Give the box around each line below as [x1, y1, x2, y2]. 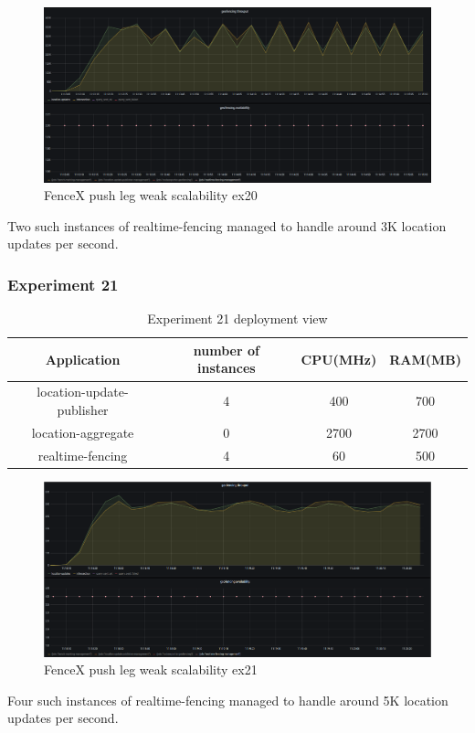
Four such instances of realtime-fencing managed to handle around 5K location [7, 690, 449, 709]
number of [193, 340, 259, 359]
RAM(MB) [389, 349, 461, 368]
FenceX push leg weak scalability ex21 [44, 660, 258, 679]
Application [45, 349, 121, 368]
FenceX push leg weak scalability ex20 [44, 186, 258, 205]
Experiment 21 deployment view [147, 309, 328, 328]
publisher [57, 399, 109, 419]
